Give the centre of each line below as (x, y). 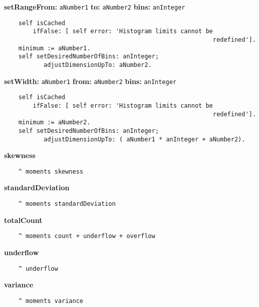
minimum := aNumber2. (54, 123)
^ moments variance (51, 301)
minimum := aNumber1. (54, 48)
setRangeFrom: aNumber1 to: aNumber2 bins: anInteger (95, 7)
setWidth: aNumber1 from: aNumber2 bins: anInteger (90, 81)
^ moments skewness (51, 171)
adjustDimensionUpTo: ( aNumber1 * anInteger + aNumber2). (144, 139)
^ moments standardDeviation (67, 204)
